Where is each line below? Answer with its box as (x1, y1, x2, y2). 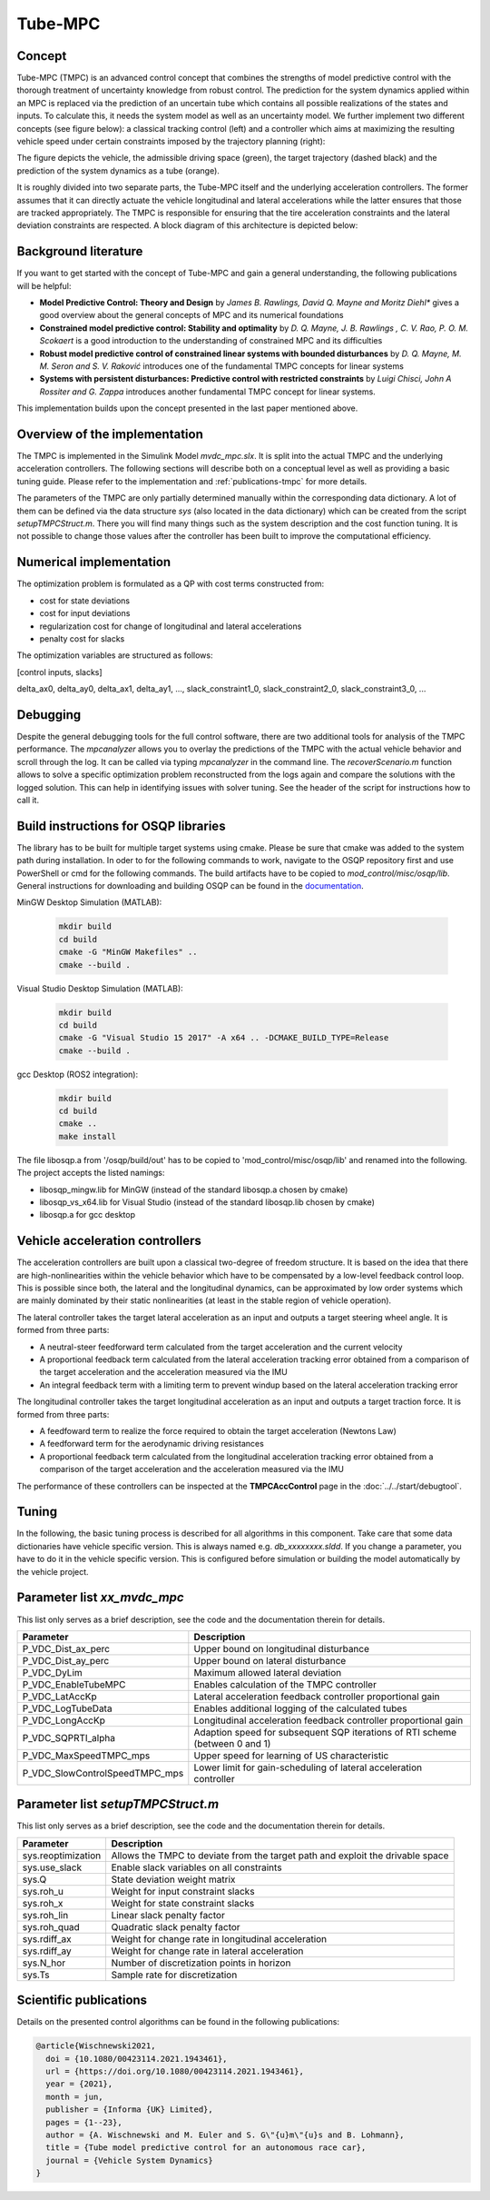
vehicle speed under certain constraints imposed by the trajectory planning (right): (16, 136, 326, 147)
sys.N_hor (22, 1956, 66, 1969)
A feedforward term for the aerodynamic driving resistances (39, 1438, 265, 1449)
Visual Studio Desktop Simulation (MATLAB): (16, 982, 183, 994)
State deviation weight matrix (111, 1873, 236, 1886)
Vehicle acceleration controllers (16, 1233, 201, 1249)
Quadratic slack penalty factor (111, 1920, 240, 1933)
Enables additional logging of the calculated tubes (193, 1702, 407, 1715)
